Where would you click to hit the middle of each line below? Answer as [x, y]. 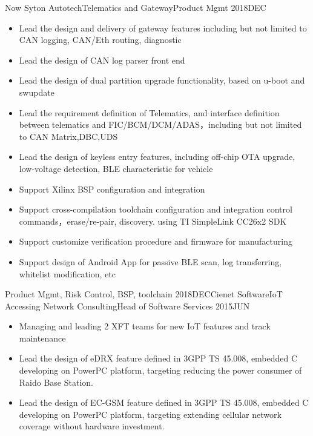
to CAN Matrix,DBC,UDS [68, 136]
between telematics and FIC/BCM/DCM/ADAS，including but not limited [160, 124]
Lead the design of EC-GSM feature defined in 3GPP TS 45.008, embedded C [164, 402]
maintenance [42, 338]
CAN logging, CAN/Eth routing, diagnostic [100, 40]
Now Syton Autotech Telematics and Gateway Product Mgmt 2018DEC [136, 7]
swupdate [37, 92]
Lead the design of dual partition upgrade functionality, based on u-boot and [162, 80]
